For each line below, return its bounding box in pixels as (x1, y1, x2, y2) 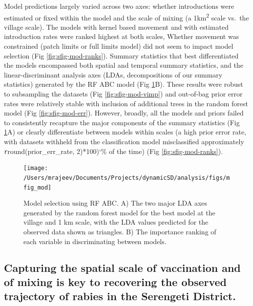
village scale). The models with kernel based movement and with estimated (4, 21, 229, 32)
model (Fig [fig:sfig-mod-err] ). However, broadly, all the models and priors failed (4, 108, 244, 118)
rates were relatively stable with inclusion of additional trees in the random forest (4, 98, 248, 108)
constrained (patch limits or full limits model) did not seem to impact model (4, 41, 233, 51)
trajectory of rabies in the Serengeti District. (4, 288, 236, 304)
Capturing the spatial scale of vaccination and (4, 260, 241, 275)
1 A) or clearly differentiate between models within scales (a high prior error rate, (4, 127, 247, 137)
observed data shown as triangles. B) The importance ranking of (23, 226, 216, 236)
